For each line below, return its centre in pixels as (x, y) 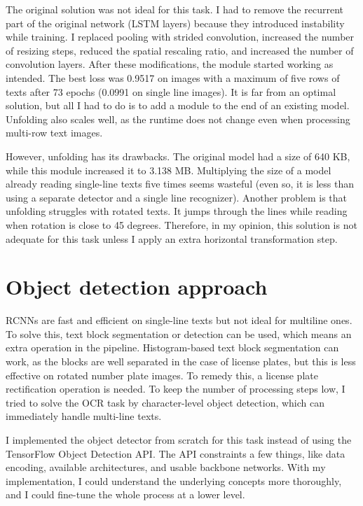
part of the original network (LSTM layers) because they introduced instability (175, 23)
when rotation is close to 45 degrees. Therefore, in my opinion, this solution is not (181, 224)
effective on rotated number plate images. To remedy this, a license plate (162, 375)
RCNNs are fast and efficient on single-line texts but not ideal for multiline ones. (179, 320)
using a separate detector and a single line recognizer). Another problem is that (177, 197)
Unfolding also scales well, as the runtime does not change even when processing (178, 119)
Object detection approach (137, 287)
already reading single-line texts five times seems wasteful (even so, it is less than (180, 184)
